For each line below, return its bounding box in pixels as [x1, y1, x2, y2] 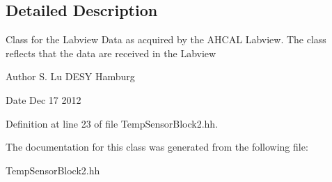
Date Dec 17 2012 [6, 92, 81, 107]
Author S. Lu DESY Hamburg [6, 69, 135, 84]
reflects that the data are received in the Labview [6, 45, 216, 60]
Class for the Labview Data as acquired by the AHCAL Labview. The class [6, 32, 326, 47]
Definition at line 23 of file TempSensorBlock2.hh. [6, 116, 219, 130]
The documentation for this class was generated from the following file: [6, 139, 308, 154]
